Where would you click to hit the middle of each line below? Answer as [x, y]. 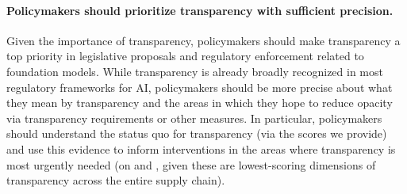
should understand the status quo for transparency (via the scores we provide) [197, 133]
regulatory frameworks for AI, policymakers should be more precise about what [200, 87]
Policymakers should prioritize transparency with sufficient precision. [200, 10]
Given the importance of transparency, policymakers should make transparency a [203, 40]
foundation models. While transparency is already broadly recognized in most [195, 71]
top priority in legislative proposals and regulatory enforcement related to [185, 56]
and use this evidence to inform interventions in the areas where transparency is [201, 148]
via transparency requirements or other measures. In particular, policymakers [194, 118]
